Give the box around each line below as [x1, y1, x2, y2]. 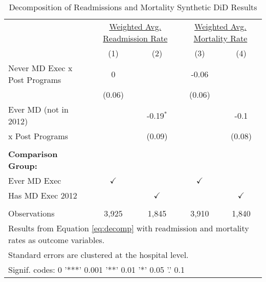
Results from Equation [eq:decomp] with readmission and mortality [8, 222, 249, 234]
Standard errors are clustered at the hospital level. [8, 249, 189, 261]
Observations [8, 207, 55, 219]
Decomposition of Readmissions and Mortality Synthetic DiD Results [9, 1, 257, 13]
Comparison [8, 148, 58, 160]
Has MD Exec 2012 [8, 189, 77, 201]
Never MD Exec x [8, 62, 73, 74]
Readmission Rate [103, 32, 168, 44]
